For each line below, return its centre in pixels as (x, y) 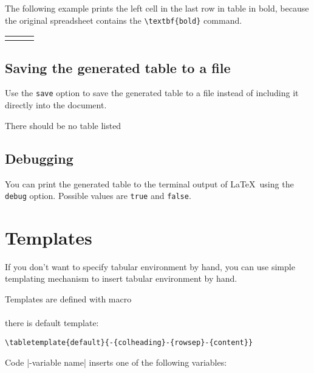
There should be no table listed (63, 125)
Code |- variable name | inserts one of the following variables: (116, 362)
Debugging (39, 158)
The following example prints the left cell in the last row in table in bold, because (157, 8)
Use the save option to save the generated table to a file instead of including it (152, 93)
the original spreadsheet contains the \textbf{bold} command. (124, 20)
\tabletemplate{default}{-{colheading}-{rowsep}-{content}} (129, 342)
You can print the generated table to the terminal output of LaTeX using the (149, 183)
